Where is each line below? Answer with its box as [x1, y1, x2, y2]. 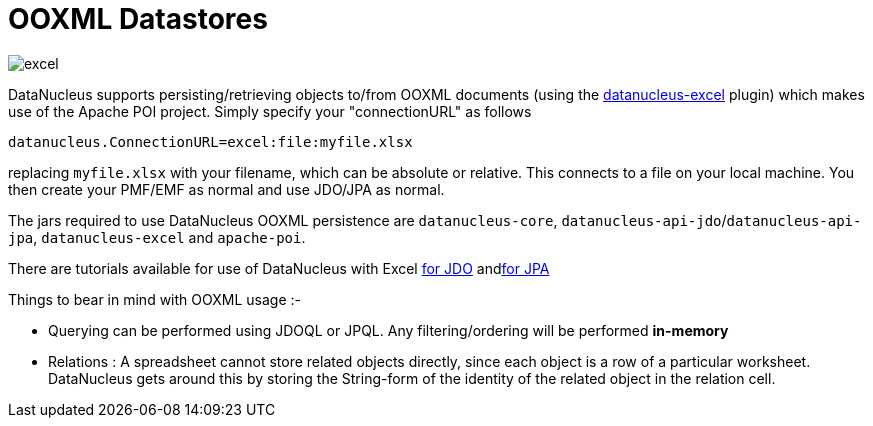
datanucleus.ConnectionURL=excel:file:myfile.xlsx [8, 133, 413, 150]
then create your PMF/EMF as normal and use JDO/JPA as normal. [8, 180, 445, 198]
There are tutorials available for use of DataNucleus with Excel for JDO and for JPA [8, 259, 550, 277]
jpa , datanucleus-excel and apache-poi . [8, 228, 306, 246]
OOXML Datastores [8, 2, 268, 36]
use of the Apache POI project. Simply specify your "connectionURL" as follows [8, 102, 532, 120]
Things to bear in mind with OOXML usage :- [8, 290, 301, 308]
